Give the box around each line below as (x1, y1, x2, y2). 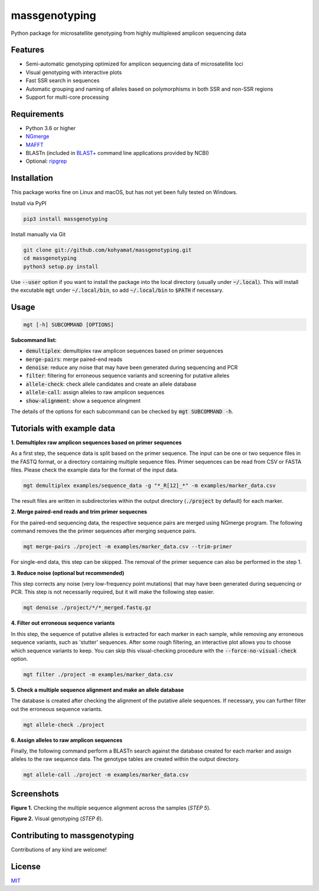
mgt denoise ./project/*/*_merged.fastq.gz (23, 604, 152, 611)
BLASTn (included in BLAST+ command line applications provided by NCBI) (25, 150, 209, 157)
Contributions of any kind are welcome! (11, 846, 107, 853)
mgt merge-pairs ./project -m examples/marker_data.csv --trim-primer (23, 543, 233, 550)
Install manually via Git (11, 231, 66, 238)
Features (11, 45, 44, 55)
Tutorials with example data (11, 423, 115, 433)
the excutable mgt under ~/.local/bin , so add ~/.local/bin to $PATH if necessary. (11, 286, 224, 293)
